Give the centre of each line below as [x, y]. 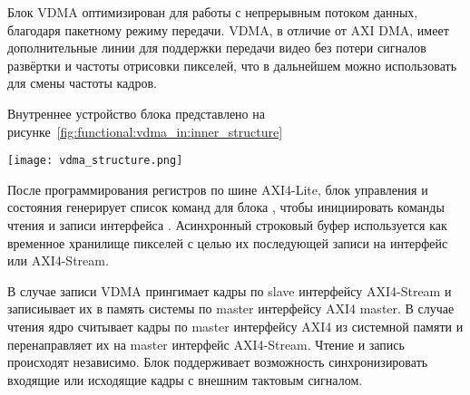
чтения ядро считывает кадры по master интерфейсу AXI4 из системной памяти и [235, 326]
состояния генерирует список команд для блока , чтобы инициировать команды [226, 207]
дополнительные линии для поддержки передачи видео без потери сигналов [217, 48]
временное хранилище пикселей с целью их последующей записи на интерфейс [228, 242]
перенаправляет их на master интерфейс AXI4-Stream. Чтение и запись [206, 344]
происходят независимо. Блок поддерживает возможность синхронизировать [218, 362]
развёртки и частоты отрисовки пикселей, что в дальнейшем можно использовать [232, 65]
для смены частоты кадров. [82, 83]
